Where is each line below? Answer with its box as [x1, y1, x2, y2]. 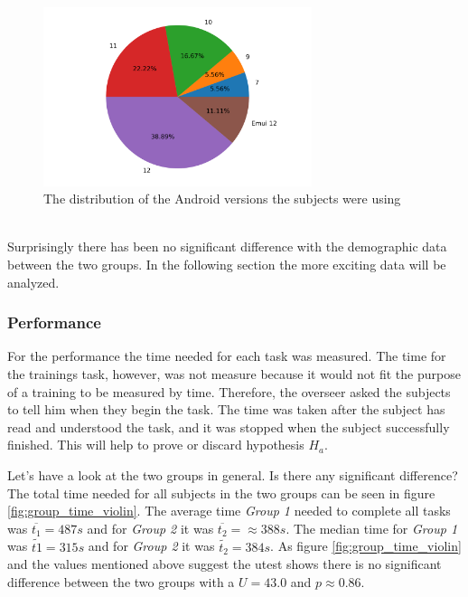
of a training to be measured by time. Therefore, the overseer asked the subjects [7, 382, 451, 401]
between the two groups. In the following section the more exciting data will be [7, 255, 446, 274]
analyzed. [7, 272, 60, 291]
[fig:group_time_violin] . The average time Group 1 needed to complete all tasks [7, 501, 451, 520]
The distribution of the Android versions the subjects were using [43, 189, 401, 208]
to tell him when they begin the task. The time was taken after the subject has [7, 400, 445, 419]
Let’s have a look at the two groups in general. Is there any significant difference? [7, 466, 458, 484]
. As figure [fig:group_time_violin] [270, 536, 462, 555]
